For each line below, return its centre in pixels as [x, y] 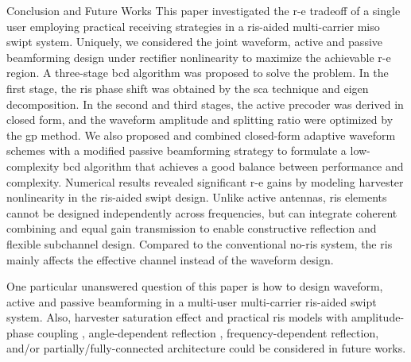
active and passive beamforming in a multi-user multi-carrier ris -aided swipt [192, 301]
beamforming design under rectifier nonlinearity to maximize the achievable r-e [199, 57]
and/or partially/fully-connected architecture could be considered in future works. [206, 348]
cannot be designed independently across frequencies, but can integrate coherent [202, 212]
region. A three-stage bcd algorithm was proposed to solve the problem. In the [198, 73]
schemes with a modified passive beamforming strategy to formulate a [176, 150]
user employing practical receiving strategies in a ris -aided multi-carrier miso [193, 26]
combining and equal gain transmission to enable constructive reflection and [192, 228]
